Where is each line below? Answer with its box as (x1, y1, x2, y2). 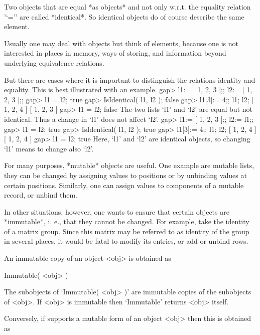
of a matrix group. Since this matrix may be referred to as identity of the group (4, 226, 249, 236)
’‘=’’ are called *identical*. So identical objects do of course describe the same (4, 11, 244, 22)
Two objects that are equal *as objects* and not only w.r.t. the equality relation (4, 2, 251, 12)
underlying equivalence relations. (4, 57, 104, 68)
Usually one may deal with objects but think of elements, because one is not (4, 38, 239, 48)
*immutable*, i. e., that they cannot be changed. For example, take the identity (4, 216, 249, 227)
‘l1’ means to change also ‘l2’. (4, 143, 94, 153)
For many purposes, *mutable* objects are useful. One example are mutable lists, (4, 160, 254, 171)
